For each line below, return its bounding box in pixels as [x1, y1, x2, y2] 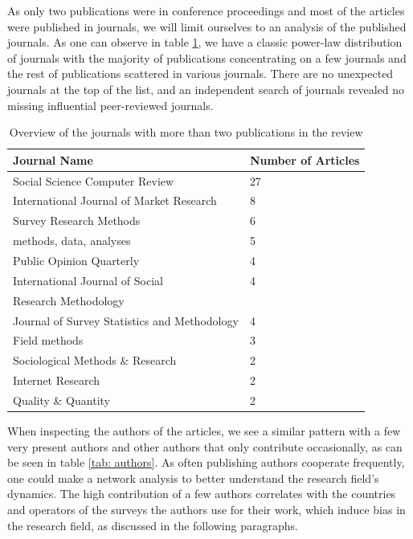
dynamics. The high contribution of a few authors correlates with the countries [7, 485, 396, 502]
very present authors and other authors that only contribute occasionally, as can [7, 438, 403, 455]
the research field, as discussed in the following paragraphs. [7, 517, 298, 533]
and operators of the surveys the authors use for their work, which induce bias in [7, 500, 406, 517]
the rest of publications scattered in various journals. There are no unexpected [7, 65, 394, 82]
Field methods [13, 332, 84, 349]
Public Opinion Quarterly [13, 251, 140, 268]
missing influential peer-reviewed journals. [7, 96, 214, 113]
